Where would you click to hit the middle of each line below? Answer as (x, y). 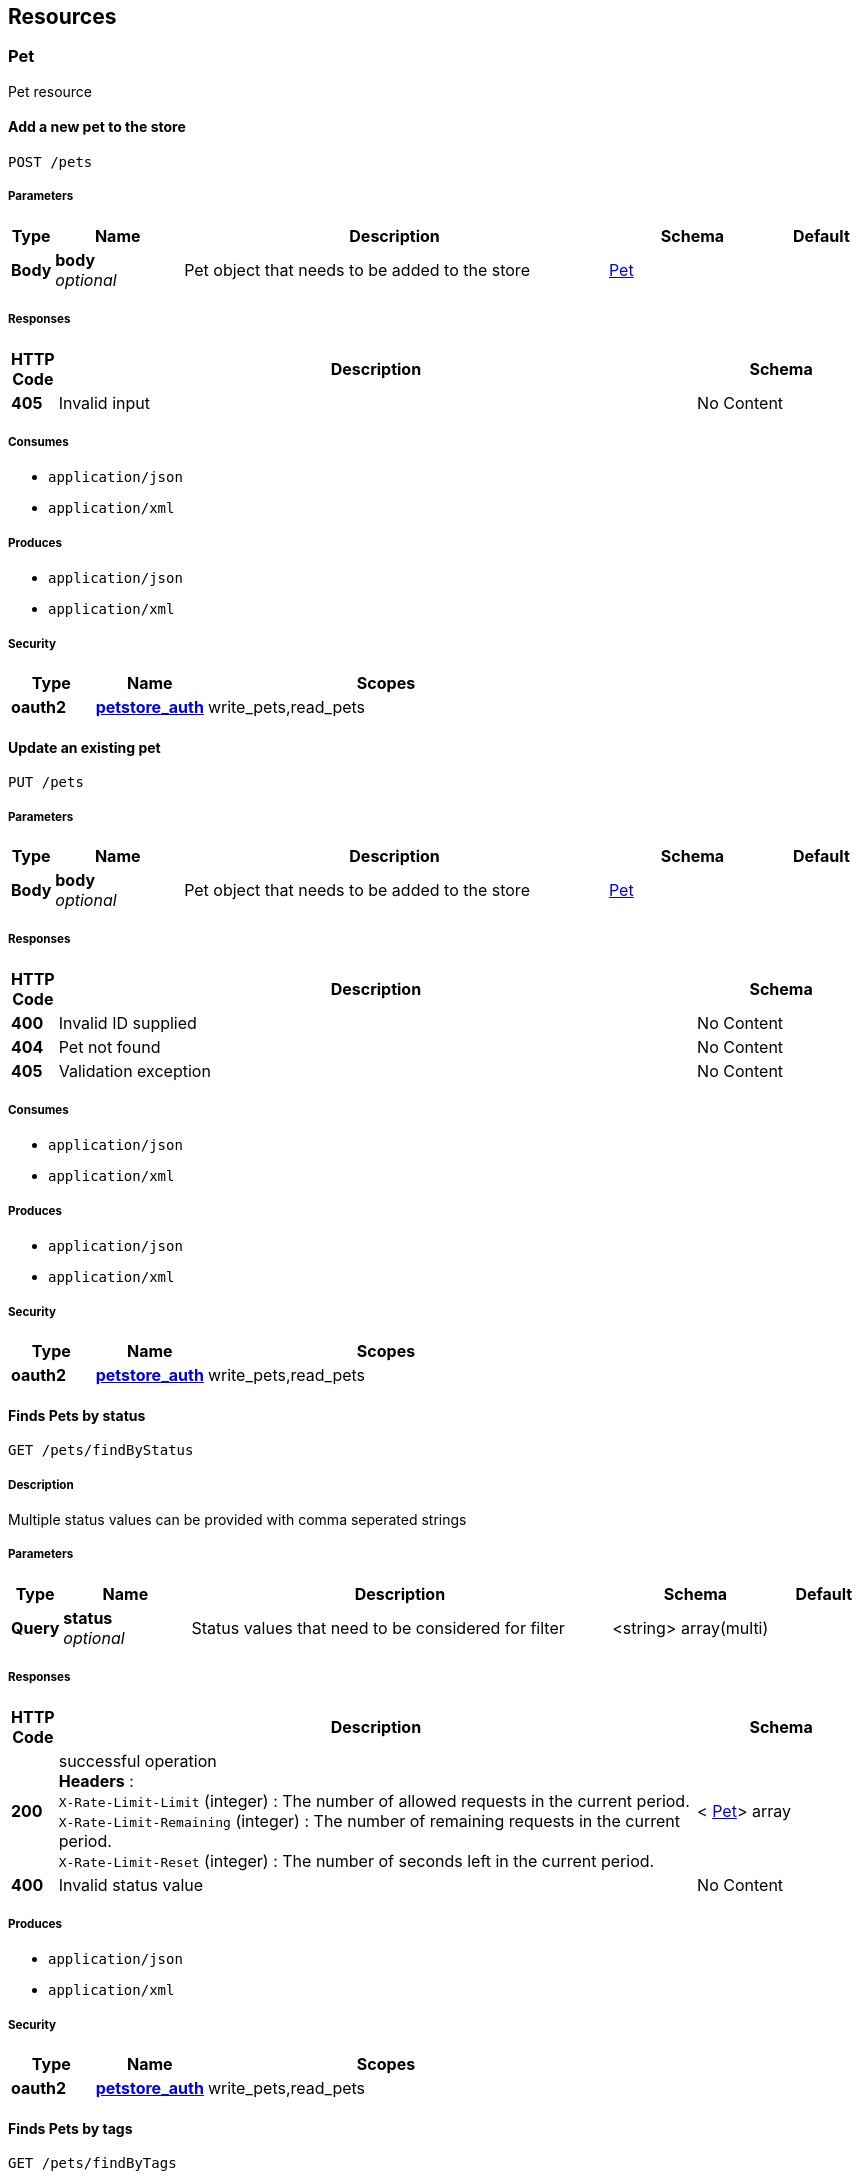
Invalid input (104, 402)
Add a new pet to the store (97, 127)
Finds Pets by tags (70, 2128)
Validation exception (134, 1070)
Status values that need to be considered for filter (378, 1627)
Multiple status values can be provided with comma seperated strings (237, 1520)
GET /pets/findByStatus (101, 1450)
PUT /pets (46, 782)
